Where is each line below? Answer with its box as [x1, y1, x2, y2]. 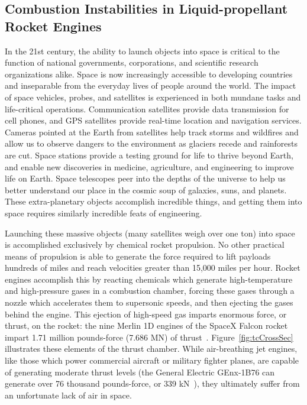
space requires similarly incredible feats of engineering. [5, 206, 202, 219]
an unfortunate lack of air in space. [5, 388, 132, 401]
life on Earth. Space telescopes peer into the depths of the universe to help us [5, 172, 286, 184]
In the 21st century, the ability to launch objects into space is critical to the [5, 44, 280, 57]
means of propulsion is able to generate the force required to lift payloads [5, 250, 271, 262]
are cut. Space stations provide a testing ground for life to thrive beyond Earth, [5, 148, 293, 161]
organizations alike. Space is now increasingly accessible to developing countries [5, 67, 293, 80]
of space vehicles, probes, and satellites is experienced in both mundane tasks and [5, 90, 301, 103]
